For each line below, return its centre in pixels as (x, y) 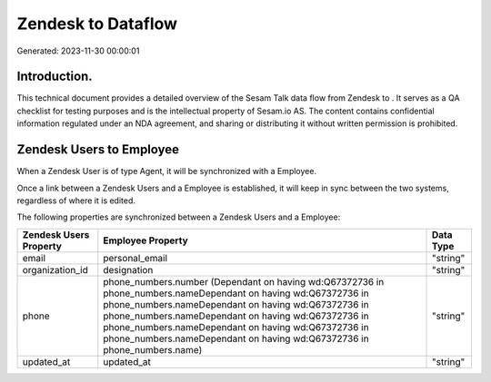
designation (128, 269)
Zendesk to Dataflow (97, 24)
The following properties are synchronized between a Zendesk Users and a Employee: (179, 217)
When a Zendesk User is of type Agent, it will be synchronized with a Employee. (167, 171)
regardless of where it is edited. (76, 201)
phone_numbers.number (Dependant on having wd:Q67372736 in (244, 281)
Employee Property (145, 240)
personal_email (135, 258)
